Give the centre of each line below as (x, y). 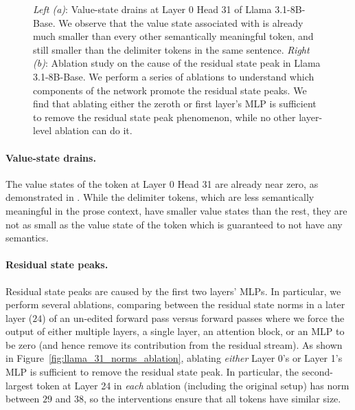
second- (317, 372)
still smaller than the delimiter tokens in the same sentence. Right (171, 49)
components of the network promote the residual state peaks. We (170, 90)
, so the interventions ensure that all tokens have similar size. (212, 399)
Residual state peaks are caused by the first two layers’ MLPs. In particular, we (173, 291)
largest (20, 385)
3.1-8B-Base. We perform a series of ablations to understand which (174, 76)
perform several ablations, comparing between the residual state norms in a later (175, 304)
